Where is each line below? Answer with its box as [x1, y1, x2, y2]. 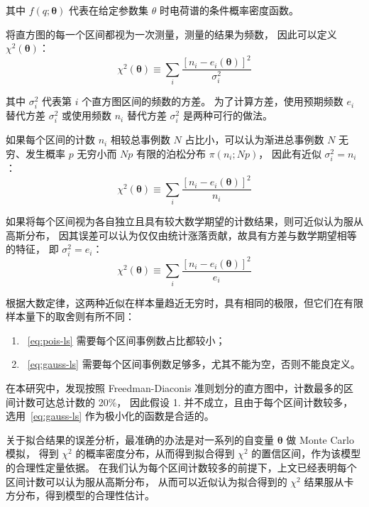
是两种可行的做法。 [182, 108, 272, 123]
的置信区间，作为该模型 [251, 446, 361, 461]
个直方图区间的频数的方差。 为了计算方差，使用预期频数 [82, 94, 343, 109]
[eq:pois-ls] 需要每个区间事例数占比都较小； [27, 332, 226, 347]
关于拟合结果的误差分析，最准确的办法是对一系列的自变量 [6, 432, 274, 447]
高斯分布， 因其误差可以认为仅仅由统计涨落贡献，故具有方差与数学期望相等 [6, 227, 357, 242]
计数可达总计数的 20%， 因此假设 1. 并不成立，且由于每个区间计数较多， [15, 394, 353, 409]
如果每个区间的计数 [6, 132, 95, 147]
